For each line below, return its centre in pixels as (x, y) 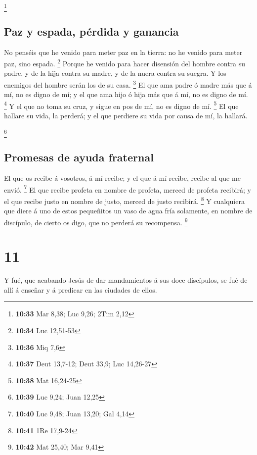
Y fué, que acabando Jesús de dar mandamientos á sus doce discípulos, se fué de (126, 280)
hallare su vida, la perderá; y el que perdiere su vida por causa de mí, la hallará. (126, 116)
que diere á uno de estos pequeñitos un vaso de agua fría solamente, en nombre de (128, 211)
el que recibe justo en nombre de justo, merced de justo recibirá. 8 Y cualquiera (124, 200)
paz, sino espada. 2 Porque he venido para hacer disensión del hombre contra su (125, 63)
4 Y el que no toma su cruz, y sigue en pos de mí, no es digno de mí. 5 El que (121, 105)
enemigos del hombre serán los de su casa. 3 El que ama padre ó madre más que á (128, 84)
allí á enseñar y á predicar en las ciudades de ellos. (81, 289)
